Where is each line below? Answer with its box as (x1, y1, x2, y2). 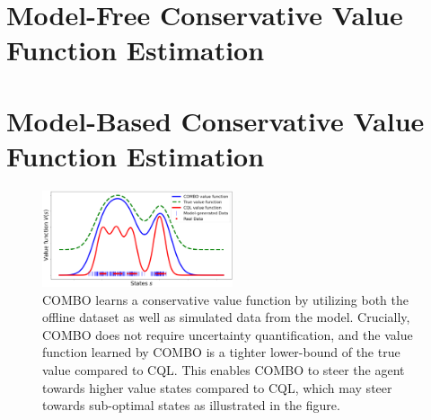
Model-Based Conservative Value (6, 102, 425, 139)
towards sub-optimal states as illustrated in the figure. (42, 396, 340, 415)
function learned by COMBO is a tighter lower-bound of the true (42, 343, 400, 362)
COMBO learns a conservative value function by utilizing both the (42, 290, 409, 308)
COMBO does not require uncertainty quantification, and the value (42, 325, 413, 344)
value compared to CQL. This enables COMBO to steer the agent (42, 361, 405, 380)
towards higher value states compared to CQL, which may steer (42, 378, 392, 397)
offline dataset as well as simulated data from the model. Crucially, (42, 308, 410, 326)
